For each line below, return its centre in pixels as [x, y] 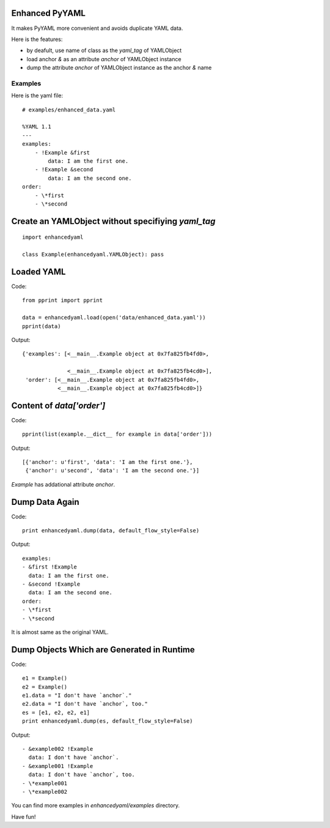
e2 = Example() [45, 687]
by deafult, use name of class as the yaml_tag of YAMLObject [104, 50]
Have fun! [24, 816]
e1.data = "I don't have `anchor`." [77, 696]
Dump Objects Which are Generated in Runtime [103, 650]
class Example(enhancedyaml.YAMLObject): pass [93, 255]
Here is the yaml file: [37, 95]
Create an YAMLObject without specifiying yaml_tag [113, 221]
